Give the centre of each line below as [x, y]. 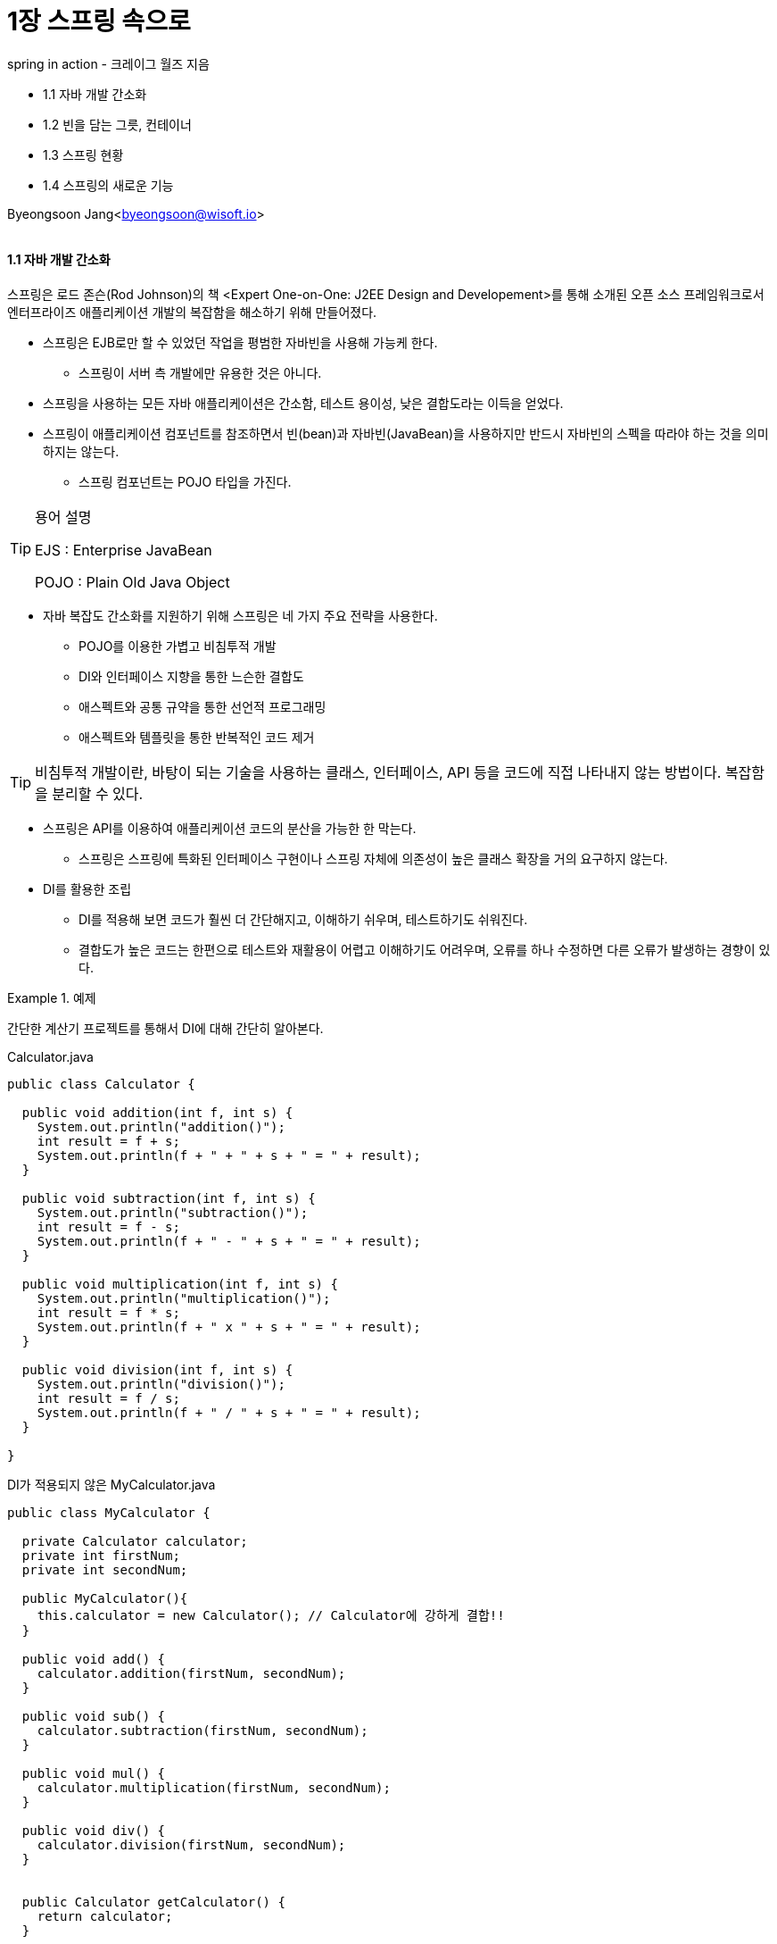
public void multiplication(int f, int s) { [180, 1284]
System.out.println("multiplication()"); [184, 1298]
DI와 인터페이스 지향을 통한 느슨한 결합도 [191, 676]
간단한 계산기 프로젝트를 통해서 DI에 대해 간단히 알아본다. [165, 1028]
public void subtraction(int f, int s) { [169, 1198]
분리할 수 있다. [98, 793]
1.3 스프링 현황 [83, 154]
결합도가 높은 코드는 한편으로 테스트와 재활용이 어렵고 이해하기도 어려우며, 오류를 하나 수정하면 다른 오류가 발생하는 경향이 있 [425, 949]
